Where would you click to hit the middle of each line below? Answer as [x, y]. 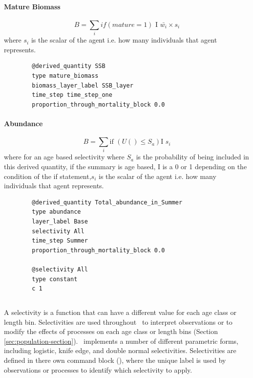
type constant [55, 279]
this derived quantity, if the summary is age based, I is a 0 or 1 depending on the [126, 166]
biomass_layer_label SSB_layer [83, 85]
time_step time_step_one [72, 95]
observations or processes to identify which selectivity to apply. [98, 369]
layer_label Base [60, 221]
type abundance [56, 212]
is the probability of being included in [192, 157]
